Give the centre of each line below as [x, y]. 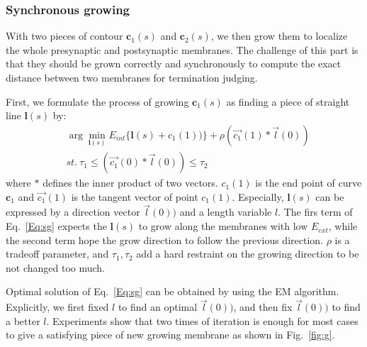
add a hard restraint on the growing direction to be [248, 254]
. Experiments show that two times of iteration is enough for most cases [202, 320]
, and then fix [263, 307]
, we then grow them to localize [279, 36]
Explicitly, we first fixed [57, 307]
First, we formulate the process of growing [97, 101]
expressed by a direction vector [73, 212]
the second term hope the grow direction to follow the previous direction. [164, 239]
